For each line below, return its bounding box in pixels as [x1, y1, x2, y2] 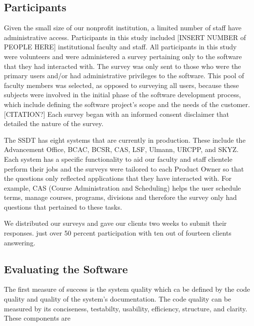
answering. [4, 237, 36, 247]
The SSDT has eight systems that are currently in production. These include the [4, 134, 246, 145]
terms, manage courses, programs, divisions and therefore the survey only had [4, 192, 237, 202]
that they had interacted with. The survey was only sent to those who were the [4, 61, 241, 71]
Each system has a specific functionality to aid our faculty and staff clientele [4, 153, 233, 164]
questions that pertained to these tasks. [4, 201, 122, 212]
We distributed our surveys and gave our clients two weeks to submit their [4, 218, 227, 228]
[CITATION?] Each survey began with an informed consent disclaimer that [4, 109, 229, 119]
